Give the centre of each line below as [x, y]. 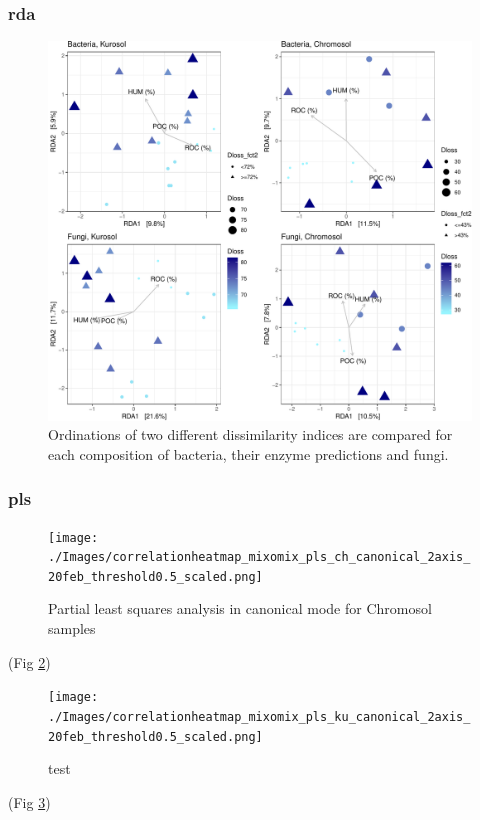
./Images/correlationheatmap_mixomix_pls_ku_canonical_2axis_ [259, 716]
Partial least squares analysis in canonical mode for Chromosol [240, 608]
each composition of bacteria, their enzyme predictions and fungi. [248, 453]
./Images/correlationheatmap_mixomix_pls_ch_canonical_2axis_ [259, 557]
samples [72, 628]
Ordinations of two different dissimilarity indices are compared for [250, 434]
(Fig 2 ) [29, 661]
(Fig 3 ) [29, 801]
